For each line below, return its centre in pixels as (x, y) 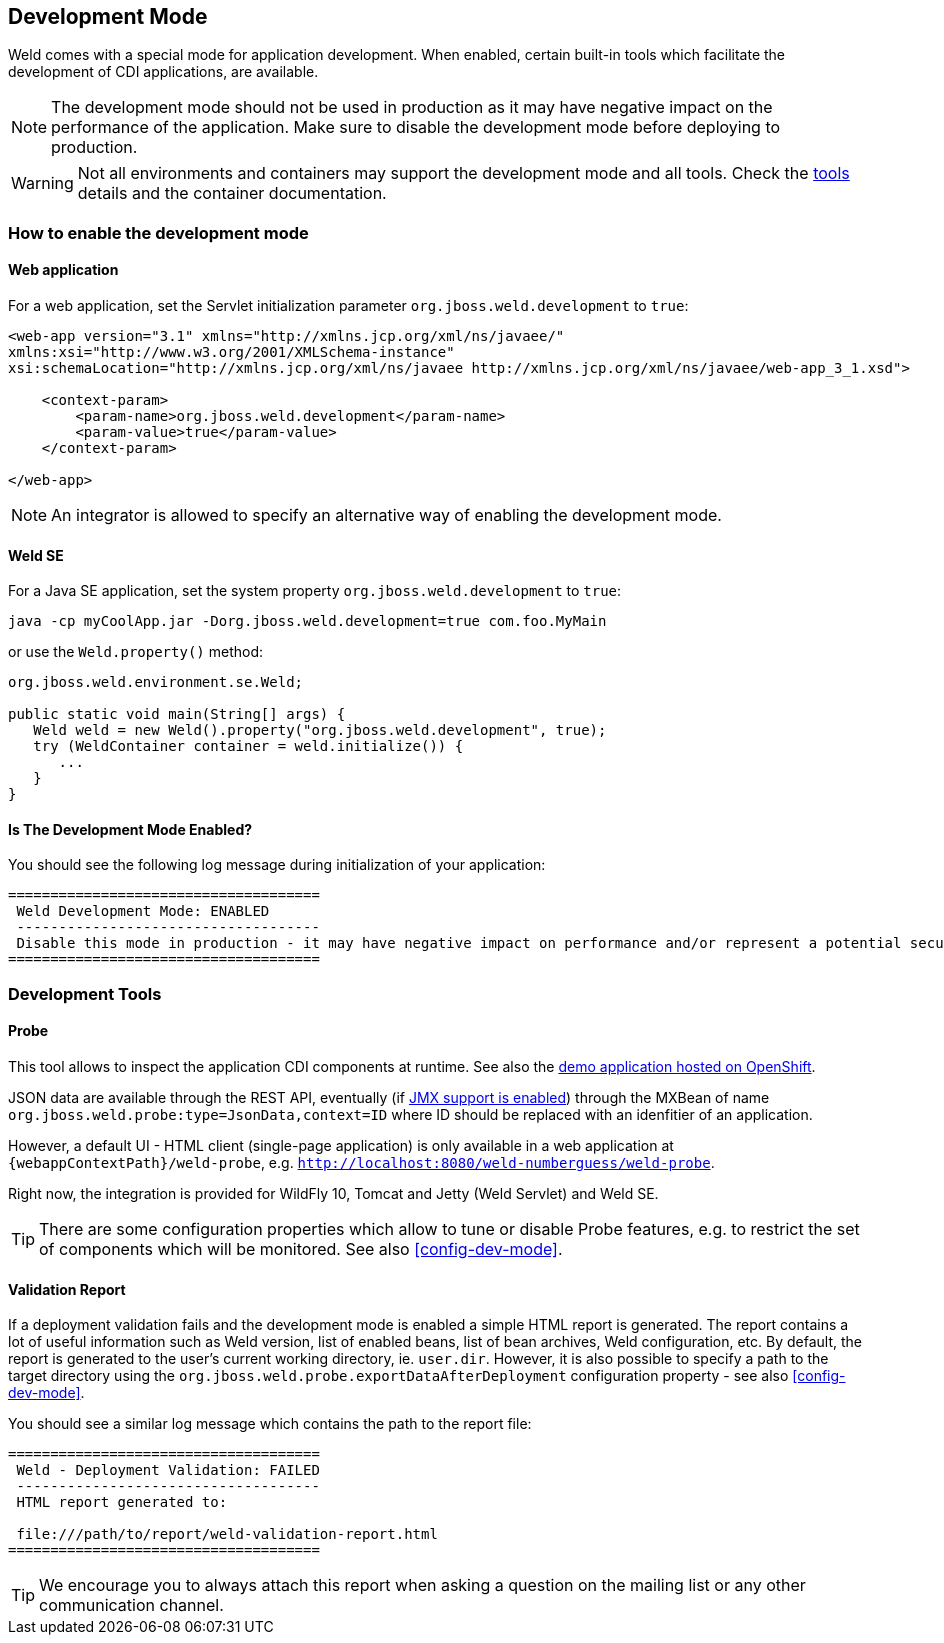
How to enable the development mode (158, 232)
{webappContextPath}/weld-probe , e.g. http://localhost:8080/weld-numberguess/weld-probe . (361, 1163)
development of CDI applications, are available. (163, 72)
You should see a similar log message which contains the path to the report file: (270, 1424)
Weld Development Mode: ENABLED (143, 911)
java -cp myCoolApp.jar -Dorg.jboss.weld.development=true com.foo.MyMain (307, 621)
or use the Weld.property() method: (135, 652)
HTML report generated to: (122, 1502)
